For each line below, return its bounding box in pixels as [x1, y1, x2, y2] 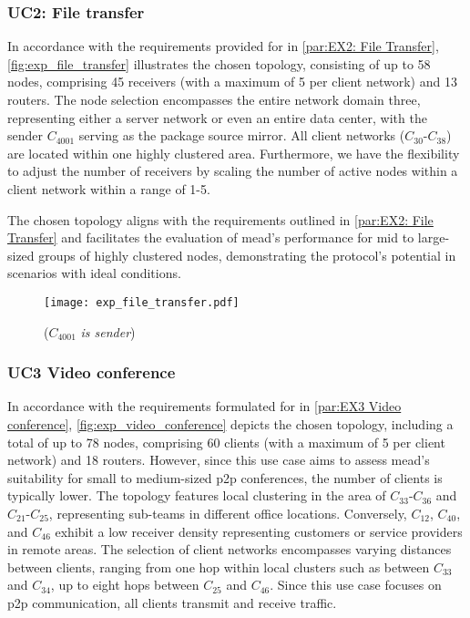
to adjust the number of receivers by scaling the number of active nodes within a [7, 161, 458, 180]
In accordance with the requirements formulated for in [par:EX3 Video [7, 397, 402, 416]
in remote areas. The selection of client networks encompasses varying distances [7, 540, 452, 559]
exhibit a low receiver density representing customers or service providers [55, 521, 463, 541]
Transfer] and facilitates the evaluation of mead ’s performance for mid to [7, 228, 414, 247]
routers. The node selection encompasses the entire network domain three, [7, 90, 421, 108]
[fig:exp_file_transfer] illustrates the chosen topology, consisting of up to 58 [7, 54, 431, 73]
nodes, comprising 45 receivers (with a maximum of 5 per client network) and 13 [7, 72, 457, 91]
